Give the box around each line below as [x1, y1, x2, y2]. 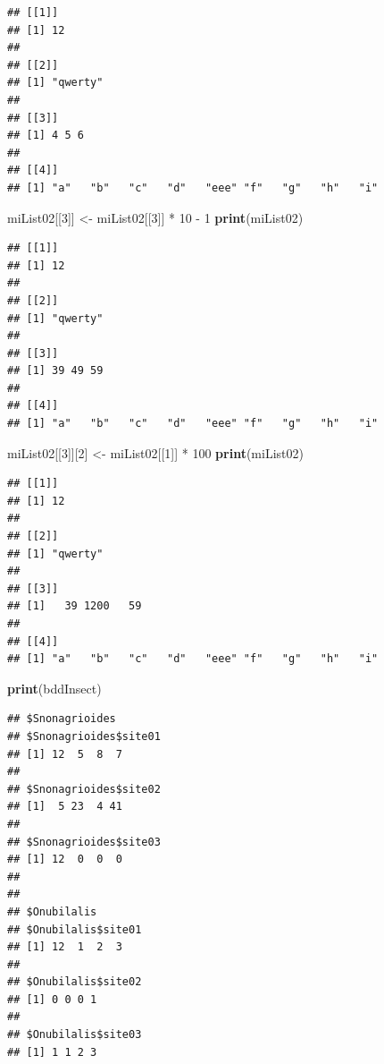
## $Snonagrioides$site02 [7, 782, 161, 796]
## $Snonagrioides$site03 [7, 835, 161, 848]
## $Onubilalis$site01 [7, 923, 142, 936]
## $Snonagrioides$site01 [7, 729, 161, 743]
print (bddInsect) [7, 678, 102, 697]
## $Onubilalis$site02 [7, 975, 142, 989]
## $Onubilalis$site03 [7, 1028, 142, 1042]
